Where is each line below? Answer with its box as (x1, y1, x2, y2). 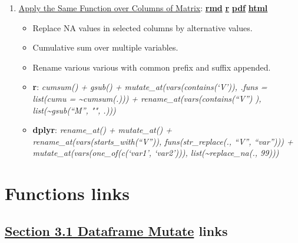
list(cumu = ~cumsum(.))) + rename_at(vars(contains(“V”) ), (32, 92, 261, 104)
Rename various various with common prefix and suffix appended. (32, 61, 271, 73)
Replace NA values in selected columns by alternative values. (32, 21, 253, 34)
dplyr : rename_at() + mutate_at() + (32, 124, 172, 136)
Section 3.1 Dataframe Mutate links (5, 221, 228, 239)
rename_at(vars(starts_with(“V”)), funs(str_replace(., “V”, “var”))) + (32, 135, 293, 147)
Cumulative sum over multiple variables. (32, 41, 178, 54)
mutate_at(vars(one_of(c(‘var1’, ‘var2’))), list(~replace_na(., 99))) (32, 147, 279, 159)
